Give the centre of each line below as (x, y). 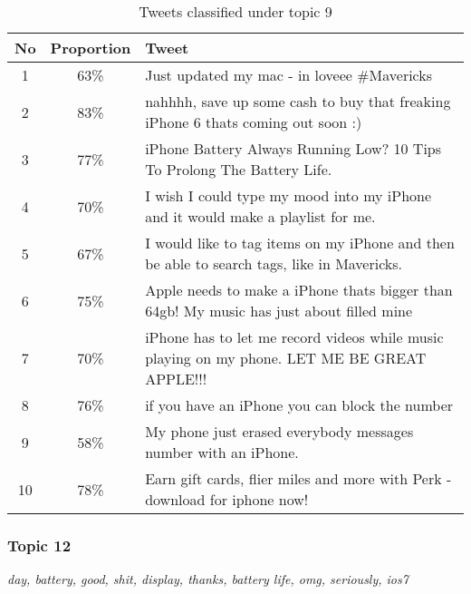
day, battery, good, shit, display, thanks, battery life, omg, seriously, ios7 (208, 579)
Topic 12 (39, 545)
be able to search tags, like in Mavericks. (274, 263)
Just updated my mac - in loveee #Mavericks (289, 75)
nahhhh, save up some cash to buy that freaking (298, 101)
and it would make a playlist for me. (260, 216)
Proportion (91, 48)
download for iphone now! (227, 499)
